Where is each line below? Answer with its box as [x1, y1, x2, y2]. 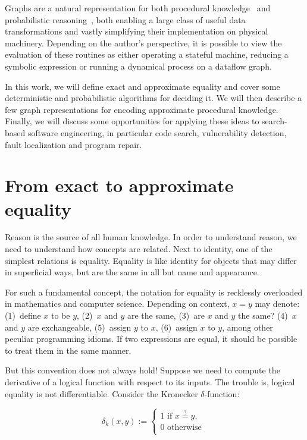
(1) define [5, 309, 41, 321]
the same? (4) [238, 309, 288, 321]
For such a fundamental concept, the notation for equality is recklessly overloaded [5, 285, 303, 298]
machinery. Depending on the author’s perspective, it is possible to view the [5, 36, 282, 49]
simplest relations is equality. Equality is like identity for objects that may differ [5, 254, 297, 266]
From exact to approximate [5, 173, 234, 197]
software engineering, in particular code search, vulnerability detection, [27, 126, 287, 139]
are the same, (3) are [127, 309, 205, 321]
